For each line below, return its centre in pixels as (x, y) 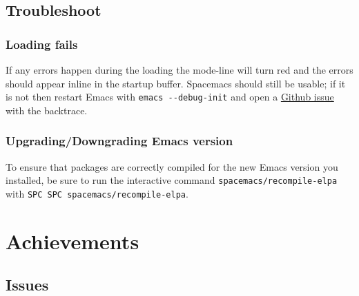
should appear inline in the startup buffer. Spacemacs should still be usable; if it (176, 83)
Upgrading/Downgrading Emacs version (119, 141)
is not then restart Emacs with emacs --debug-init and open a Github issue (170, 97)
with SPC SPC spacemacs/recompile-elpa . (97, 193)
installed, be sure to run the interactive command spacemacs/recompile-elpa (172, 180)
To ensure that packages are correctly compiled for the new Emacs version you (172, 166)
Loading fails (42, 44)
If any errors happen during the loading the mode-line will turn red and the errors (179, 70)
